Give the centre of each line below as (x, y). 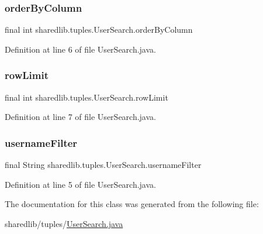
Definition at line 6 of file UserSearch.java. (80, 49)
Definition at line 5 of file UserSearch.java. (80, 184)
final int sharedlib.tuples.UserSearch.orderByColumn (99, 30)
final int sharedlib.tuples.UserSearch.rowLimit (86, 97)
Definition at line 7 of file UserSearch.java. (80, 117)
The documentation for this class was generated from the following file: (132, 204)
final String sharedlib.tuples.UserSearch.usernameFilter (103, 165)
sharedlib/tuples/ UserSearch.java (64, 223)
